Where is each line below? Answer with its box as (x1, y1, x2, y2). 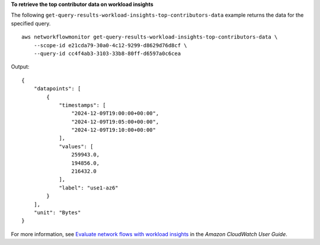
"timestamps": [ (59, 102, 106, 109)
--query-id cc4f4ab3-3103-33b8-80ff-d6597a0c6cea (33, 50, 181, 57)
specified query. (11, 19, 51, 27)
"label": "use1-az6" (59, 184, 119, 191)
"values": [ (59, 143, 94, 150)
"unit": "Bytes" (33, 209, 81, 215)
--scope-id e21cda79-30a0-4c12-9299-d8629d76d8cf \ (33, 42, 187, 48)
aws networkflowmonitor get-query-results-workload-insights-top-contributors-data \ (21, 34, 278, 41)
